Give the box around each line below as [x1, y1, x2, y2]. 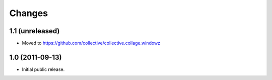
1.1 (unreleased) [9, 27, 60, 35]
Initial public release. [22, 66, 65, 72]
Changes [9, 8, 48, 19]
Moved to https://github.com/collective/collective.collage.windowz [22, 40, 161, 46]
